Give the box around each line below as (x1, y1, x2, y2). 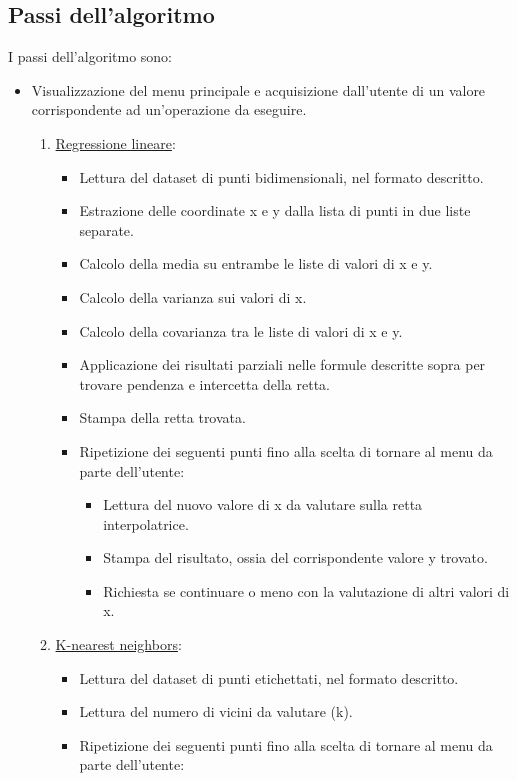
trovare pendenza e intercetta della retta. (79, 373, 330, 394)
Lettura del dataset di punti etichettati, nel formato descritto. (79, 667, 459, 688)
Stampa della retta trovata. (79, 407, 246, 428)
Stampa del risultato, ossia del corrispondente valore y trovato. (103, 547, 488, 568)
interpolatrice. (103, 513, 189, 534)
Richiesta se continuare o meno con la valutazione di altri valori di (103, 580, 510, 601)
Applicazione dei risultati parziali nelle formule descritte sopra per (79, 354, 486, 375)
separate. (79, 219, 134, 240)
